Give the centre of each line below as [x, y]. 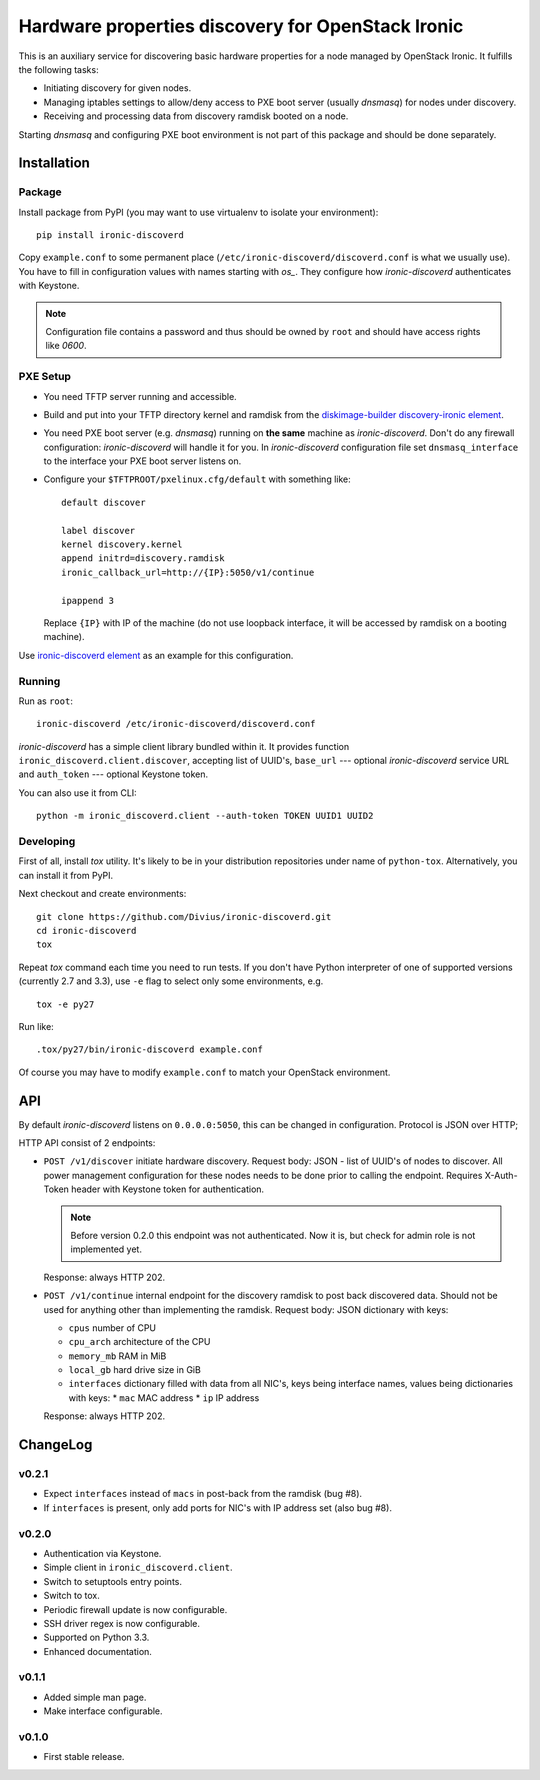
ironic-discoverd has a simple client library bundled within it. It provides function [184, 746]
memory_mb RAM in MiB [117, 1356]
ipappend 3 [88, 600]
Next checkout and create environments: [102, 894]
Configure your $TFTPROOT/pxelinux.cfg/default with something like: [197, 479]
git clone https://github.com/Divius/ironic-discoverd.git [184, 916]
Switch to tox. [71, 1596]
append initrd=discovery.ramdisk [143, 558]
